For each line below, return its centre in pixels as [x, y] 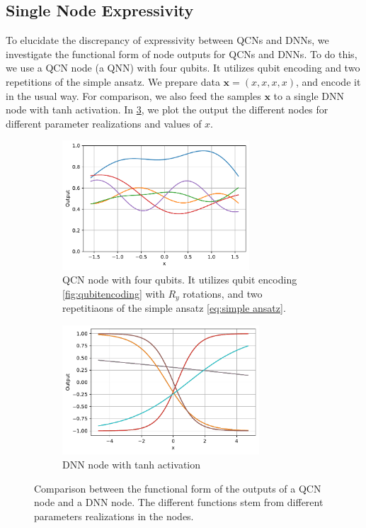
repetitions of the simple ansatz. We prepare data [113, 81]
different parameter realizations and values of [104, 123]
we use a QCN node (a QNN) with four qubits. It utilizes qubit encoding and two [183, 68]
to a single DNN [309, 95]
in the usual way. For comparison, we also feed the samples [133, 95]
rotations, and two [223, 293]
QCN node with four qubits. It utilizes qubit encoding [180, 280]
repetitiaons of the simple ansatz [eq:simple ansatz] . [174, 308]
